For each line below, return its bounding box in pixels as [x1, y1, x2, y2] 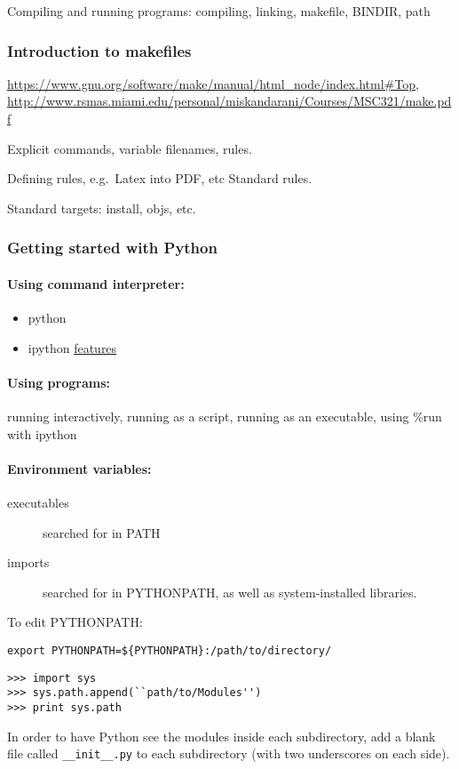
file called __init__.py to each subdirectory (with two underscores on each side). [7, 744, 450, 763]
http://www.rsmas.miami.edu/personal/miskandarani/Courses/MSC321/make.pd [7, 92, 452, 110]
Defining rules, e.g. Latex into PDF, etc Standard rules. [7, 169, 313, 188]
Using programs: [7, 372, 110, 391]
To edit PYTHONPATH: [7, 613, 143, 631]
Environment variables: [7, 459, 152, 477]
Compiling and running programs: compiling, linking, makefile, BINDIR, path [7, 2, 431, 20]
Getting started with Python [7, 236, 218, 259]
